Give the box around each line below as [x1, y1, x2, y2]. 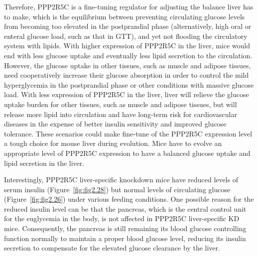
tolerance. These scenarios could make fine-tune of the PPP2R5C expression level [4, 128, 253, 138]
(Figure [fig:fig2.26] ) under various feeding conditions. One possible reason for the [4, 194, 254, 204]
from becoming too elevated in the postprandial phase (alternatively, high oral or [4, 21, 252, 31]
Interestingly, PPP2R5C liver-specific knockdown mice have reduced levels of [4, 174, 239, 185]
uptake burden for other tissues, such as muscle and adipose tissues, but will [4, 99, 237, 109]
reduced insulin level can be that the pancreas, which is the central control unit [4, 203, 247, 214]
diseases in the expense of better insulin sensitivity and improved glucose [4, 119, 227, 129]
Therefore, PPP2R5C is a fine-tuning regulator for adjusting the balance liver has [4, 1, 254, 11]
